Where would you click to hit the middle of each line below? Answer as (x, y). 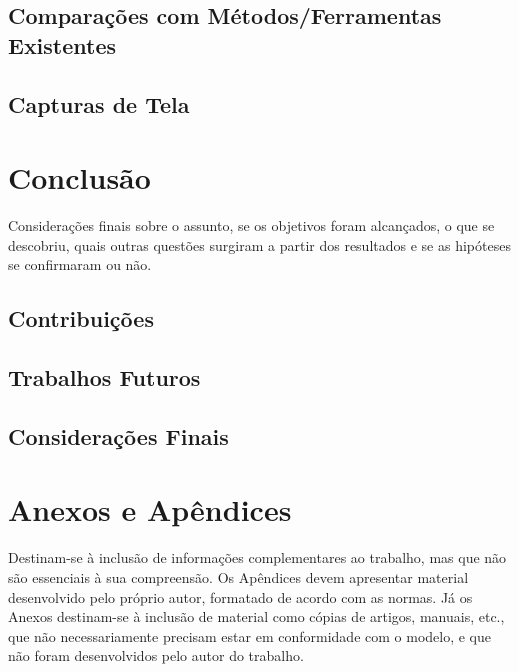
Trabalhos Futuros (104, 377)
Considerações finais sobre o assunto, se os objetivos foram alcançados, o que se (251, 225)
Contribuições (81, 318)
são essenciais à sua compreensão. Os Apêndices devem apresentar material (238, 576)
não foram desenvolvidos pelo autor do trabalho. (156, 655)
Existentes (62, 44)
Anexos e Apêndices (150, 509)
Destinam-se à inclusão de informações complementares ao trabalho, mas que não (257, 557)
